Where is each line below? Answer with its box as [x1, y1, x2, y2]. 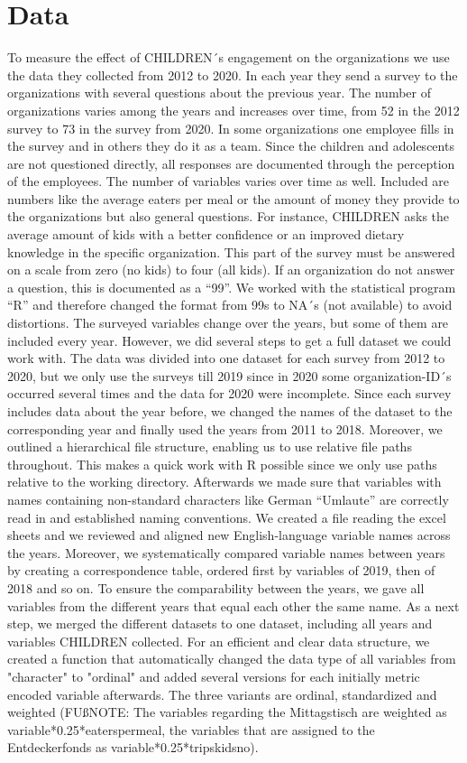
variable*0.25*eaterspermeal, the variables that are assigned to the [7, 720, 375, 739]
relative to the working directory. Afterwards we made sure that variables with [7, 472, 442, 491]
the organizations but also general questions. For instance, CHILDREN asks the [7, 207, 450, 226]
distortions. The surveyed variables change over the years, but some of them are [7, 313, 449, 332]
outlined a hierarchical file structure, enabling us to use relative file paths [7, 437, 412, 456]
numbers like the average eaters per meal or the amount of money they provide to [7, 189, 460, 208]
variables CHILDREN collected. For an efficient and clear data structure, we [7, 631, 430, 650]
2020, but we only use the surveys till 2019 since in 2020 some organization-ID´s [7, 366, 452, 385]
